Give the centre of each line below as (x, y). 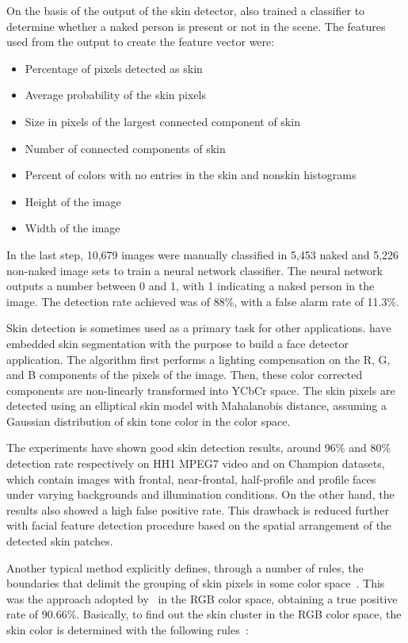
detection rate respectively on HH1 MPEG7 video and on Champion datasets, (196, 463)
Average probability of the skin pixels (115, 95)
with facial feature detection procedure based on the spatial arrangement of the (199, 525)
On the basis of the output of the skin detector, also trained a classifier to (186, 10)
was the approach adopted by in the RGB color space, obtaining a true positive (202, 598)
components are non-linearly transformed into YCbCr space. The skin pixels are (201, 390)
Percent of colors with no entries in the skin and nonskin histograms (191, 175)
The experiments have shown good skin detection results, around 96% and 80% (199, 448)
